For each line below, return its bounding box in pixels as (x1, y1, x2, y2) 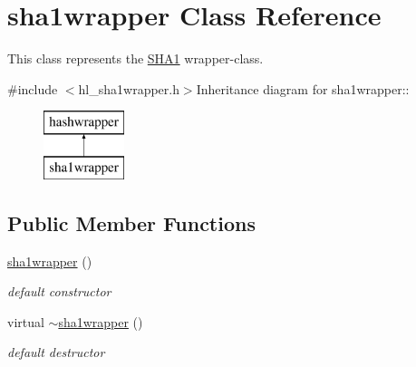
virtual (7, 312, 44, 331)
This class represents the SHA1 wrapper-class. (7, 49, 264, 68)
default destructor (7, 343, 105, 362)
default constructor (7, 282, 111, 301)
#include (7, 79, 58, 98)
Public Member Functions (7, 208, 256, 237)
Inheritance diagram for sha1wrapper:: (196, 79, 410, 98)
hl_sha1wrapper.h (78, 79, 179, 98)
